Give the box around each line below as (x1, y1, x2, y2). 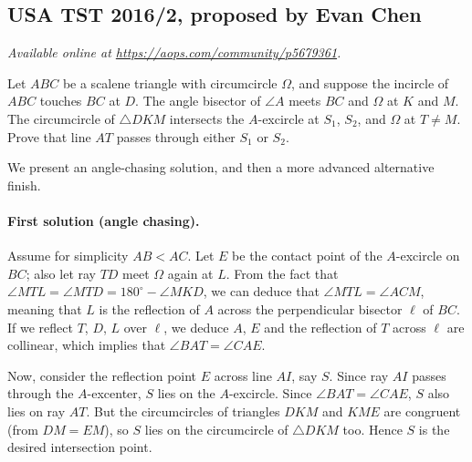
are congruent (383, 401, 461, 420)
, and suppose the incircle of (291, 73, 449, 92)
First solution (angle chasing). (7, 210, 200, 230)
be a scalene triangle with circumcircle (62, 73, 278, 92)
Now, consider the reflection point (7, 365, 197, 385)
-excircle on (395, 246, 460, 265)
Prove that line (7, 127, 91, 146)
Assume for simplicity (7, 246, 129, 265)
